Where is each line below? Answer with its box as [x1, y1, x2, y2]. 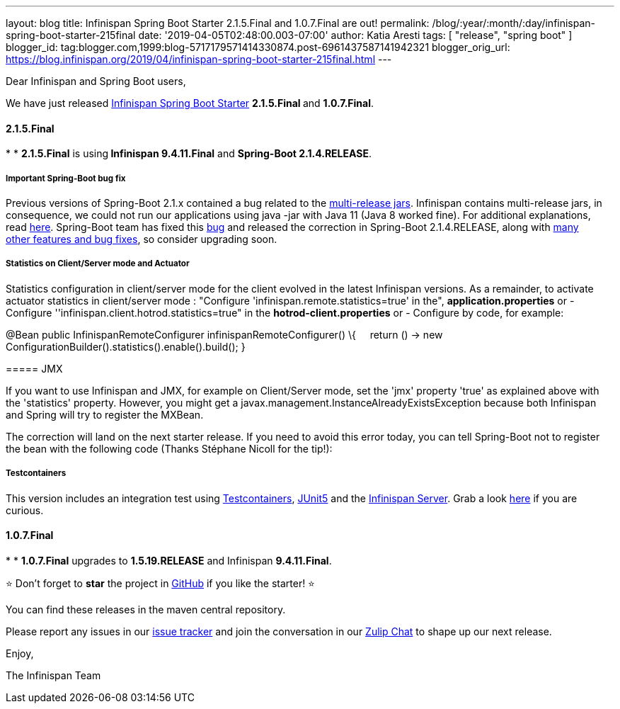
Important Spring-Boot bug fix [6, 173, 126, 183]
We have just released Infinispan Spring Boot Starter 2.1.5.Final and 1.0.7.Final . [6, 97, 374, 109]
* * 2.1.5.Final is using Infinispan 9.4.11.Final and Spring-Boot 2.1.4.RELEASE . [6, 147, 372, 160]
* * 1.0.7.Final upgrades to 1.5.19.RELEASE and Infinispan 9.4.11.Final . [6, 554, 332, 567]
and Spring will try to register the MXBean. [6, 408, 204, 421]
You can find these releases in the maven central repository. [6, 603, 286, 616]
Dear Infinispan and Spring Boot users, [6, 75, 186, 87]
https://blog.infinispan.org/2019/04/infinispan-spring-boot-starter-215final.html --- [6, 53, 392, 65]
